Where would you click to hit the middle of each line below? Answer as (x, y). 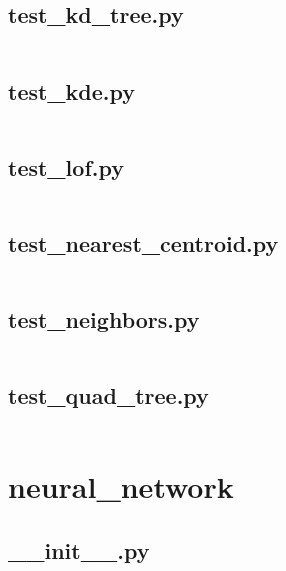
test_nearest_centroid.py (143, 243)
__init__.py (79, 549)
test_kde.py (72, 90)
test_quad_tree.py (108, 395)
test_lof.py (66, 166)
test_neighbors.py (104, 319)
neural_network (121, 486)
